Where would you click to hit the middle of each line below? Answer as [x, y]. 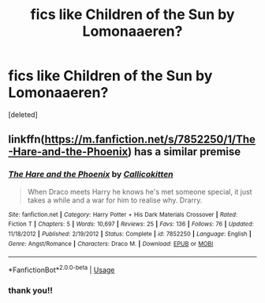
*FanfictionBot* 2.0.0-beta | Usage [62, 269]
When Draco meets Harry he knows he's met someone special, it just [140, 191]
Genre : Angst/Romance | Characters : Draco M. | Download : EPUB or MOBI [111, 244]
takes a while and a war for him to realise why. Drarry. [115, 200]
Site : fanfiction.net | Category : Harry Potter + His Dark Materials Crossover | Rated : [123, 214]
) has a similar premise [184, 152]
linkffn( [26, 140]
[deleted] [23, 114]
